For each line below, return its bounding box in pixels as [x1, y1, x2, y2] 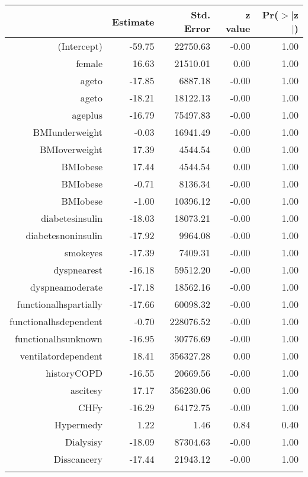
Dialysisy [65, 435, 103, 449]
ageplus [72, 108, 103, 122]
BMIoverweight [39, 142, 103, 156]
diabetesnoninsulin [25, 228, 103, 242]
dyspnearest [53, 263, 103, 276]
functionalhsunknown [14, 332, 103, 345]
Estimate [112, 14, 155, 28]
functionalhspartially [17, 297, 103, 311]
